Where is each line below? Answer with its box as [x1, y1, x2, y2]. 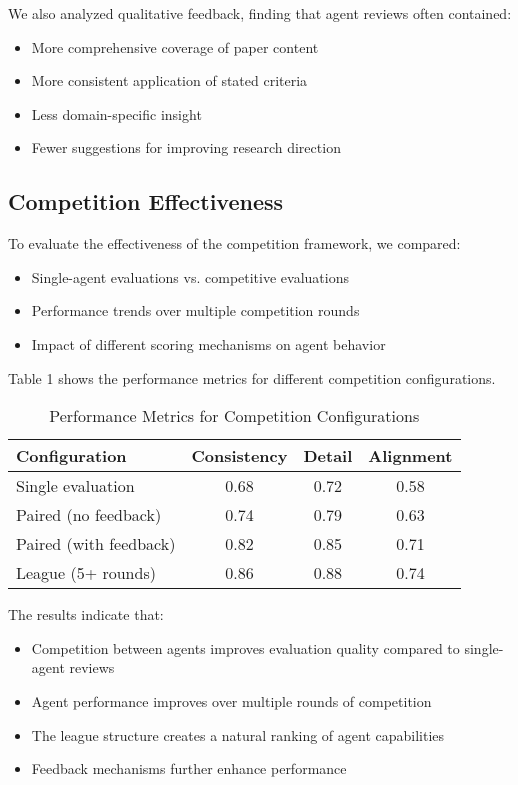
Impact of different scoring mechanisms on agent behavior [31, 333, 386, 354]
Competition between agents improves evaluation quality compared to [31, 637, 460, 658]
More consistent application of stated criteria [31, 70, 308, 91]
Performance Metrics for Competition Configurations [49, 404, 420, 428]
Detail [303, 444, 353, 468]
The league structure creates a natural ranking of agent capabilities [31, 724, 445, 745]
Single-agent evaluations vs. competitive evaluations [31, 266, 349, 287]
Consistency [191, 444, 288, 468]
